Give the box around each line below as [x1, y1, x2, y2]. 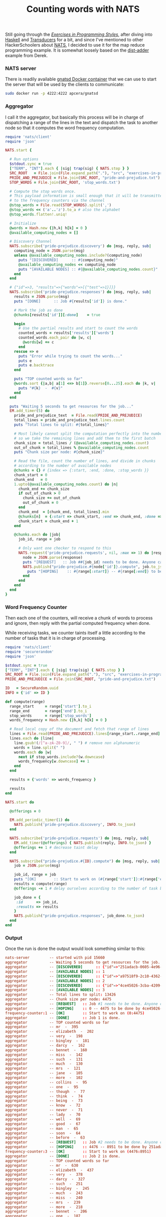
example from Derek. [5, 53, 48, 59]
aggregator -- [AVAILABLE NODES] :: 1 [5, 969, 105, 974]
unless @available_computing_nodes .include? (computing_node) [14, 253, 142, 258]
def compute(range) [5, 699, 45, 704]
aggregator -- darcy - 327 [5, 1177, 85, 1182]
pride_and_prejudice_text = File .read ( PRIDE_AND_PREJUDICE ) [14, 413, 142, 418]
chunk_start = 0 [14, 473, 48, 477]
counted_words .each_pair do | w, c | [18, 335, 92, 340]
